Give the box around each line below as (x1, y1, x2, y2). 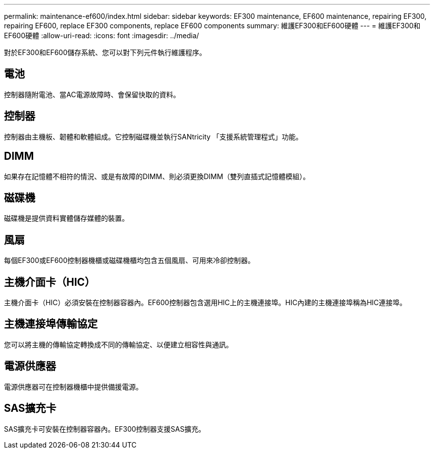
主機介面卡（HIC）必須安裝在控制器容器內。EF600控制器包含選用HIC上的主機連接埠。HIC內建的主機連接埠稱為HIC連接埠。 (4, 298, 407, 307)
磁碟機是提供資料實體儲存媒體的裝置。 (4, 214, 129, 223)
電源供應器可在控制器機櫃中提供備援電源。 (4, 382, 143, 391)
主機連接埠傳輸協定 (4, 318, 98, 330)
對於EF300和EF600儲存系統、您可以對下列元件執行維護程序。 (4, 48, 207, 57)
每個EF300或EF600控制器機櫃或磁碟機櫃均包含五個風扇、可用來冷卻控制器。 (4, 256, 255, 265)
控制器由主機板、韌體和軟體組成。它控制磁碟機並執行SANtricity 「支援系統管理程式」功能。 (4, 132, 303, 141)
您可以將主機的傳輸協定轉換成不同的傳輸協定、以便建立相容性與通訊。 (4, 340, 233, 349)
